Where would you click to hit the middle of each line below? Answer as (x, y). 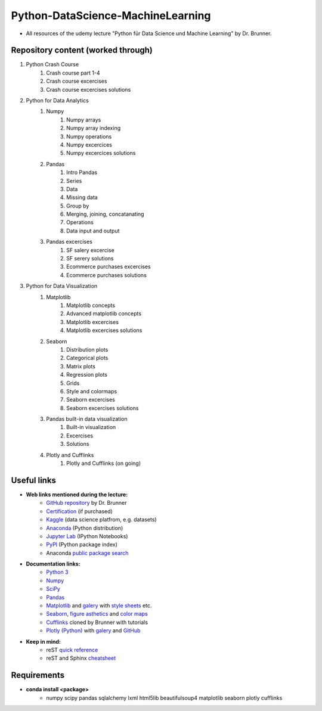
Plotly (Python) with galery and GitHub (93, 631)
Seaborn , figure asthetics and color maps (97, 614)
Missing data (82, 197)
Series (74, 181)
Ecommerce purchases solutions (107, 275)
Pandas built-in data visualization (87, 419)
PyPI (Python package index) (82, 545)
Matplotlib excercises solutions (104, 330)
